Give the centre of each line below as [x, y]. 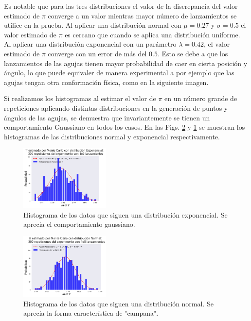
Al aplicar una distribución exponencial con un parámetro [90, 44]
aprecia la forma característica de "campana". [91, 313]
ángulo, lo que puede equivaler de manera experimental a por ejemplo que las [119, 73]
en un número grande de [201, 98]
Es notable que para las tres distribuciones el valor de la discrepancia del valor [121, 6]
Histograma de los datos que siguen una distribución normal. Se [118, 303]
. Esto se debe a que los [193, 53]
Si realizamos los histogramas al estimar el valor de [80, 98]
